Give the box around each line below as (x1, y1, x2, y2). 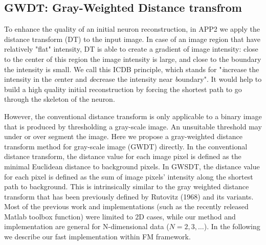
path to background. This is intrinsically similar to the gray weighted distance (4, 181, 249, 192)
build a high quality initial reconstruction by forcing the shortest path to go (4, 83, 242, 94)
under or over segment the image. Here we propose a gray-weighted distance (4, 131, 242, 142)
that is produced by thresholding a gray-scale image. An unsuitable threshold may (4, 121, 262, 131)
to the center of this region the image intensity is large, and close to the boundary (4, 53, 261, 64)
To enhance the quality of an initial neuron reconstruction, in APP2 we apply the (4, 24, 260, 34)
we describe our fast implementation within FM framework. (4, 231, 191, 242)
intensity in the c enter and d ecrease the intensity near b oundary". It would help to (4, 74, 262, 84)
